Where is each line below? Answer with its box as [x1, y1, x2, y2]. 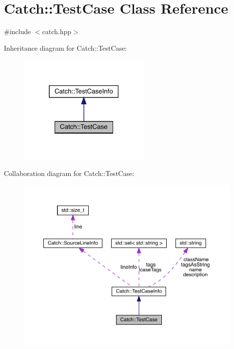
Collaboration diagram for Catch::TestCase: [4, 168, 135, 178]
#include [4, 26, 31, 37]
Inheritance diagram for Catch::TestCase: [4, 42, 127, 53]
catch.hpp [42, 26, 72, 37]
